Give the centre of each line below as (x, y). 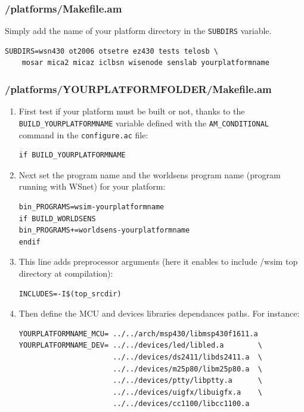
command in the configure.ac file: (83, 134)
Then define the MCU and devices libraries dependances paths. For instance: (159, 313)
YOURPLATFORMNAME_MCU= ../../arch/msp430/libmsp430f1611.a (138, 334)
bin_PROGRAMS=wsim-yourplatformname (91, 207)
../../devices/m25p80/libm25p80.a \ (187, 369)
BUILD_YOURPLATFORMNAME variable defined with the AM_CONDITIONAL (144, 123)
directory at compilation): (66, 273)
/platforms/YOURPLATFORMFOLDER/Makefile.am (138, 89)
